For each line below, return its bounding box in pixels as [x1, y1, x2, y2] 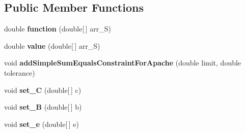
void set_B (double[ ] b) [4, 102, 82, 112]
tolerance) [4, 67, 35, 78]
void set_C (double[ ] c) [4, 84, 81, 95]
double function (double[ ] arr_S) [4, 23, 111, 34]
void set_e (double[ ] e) [4, 118, 79, 129]
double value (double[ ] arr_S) [4, 40, 100, 51]
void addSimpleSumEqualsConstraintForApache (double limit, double [4, 57, 241, 68]
